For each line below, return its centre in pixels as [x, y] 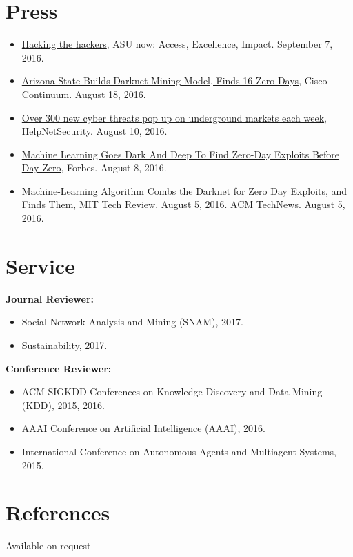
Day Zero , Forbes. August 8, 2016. [94, 168]
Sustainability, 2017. [64, 344]
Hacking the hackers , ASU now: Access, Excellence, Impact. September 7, [177, 44]
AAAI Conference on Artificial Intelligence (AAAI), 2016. [143, 428]
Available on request [48, 546]
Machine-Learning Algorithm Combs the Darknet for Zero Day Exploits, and [184, 190]
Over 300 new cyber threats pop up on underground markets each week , [174, 117]
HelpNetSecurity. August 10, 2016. [94, 131]
